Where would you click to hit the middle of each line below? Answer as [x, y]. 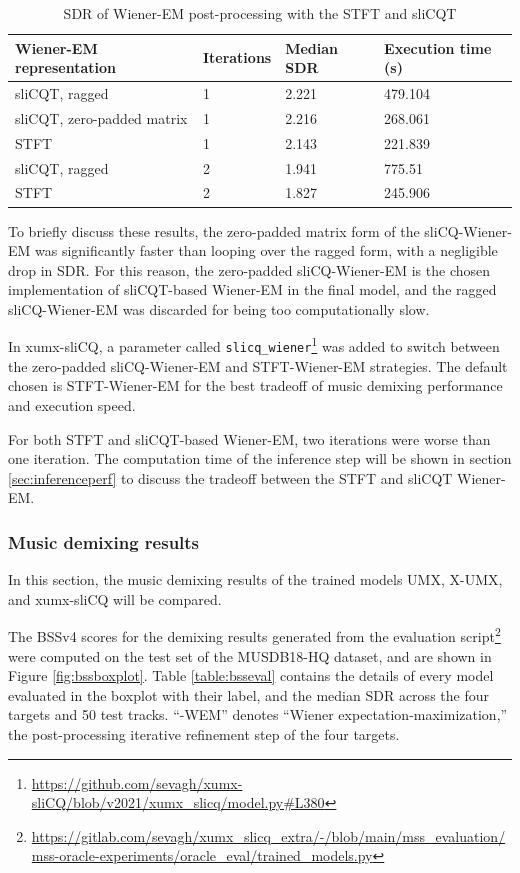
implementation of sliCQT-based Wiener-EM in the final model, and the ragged [252, 289]
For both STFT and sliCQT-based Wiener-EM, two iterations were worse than [249, 438]
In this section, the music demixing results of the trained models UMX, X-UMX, [255, 579]
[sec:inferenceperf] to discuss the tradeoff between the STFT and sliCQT [230, 477]
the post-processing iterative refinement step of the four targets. [204, 733]
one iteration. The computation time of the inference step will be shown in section [260, 458]
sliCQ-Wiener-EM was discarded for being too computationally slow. [219, 308]
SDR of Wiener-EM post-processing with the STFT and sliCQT [260, 13]
